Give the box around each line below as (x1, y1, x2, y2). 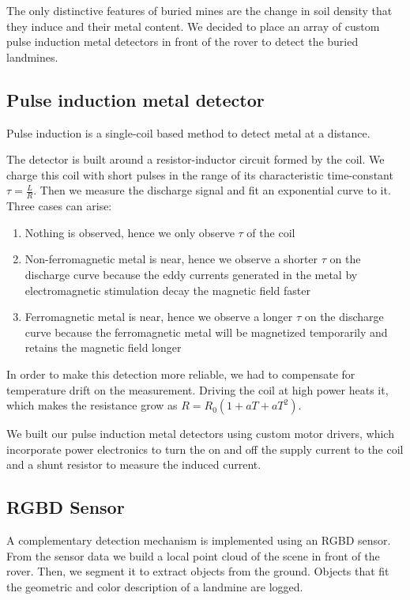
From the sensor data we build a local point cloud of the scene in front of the (6, 547, 380, 564)
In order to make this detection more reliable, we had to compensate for (6, 365, 355, 382)
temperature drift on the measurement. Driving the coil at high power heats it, (6, 381, 389, 398)
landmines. (6, 48, 58, 65)
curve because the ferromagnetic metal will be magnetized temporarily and (24, 323, 388, 340)
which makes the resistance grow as (6, 397, 178, 413)
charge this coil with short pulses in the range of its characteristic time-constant (6, 166, 393, 183)
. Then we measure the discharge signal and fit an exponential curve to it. (33, 182, 391, 198)
